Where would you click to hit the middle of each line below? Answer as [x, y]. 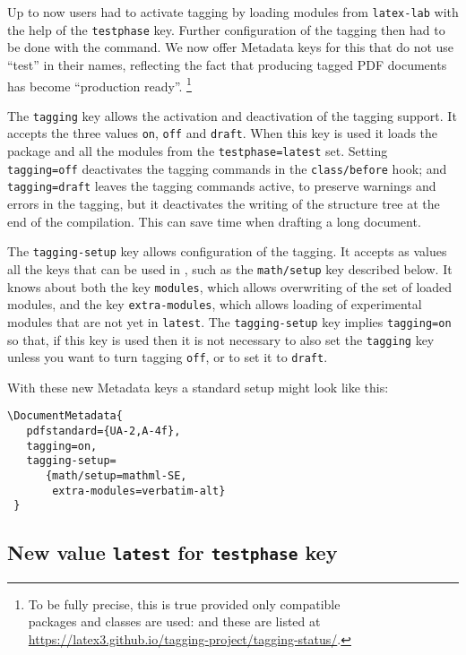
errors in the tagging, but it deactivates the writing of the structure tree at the [224, 204]
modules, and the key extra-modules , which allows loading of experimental [215, 304]
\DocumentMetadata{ [65, 416]
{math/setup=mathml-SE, [116, 476]
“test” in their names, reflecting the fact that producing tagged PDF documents [227, 64]
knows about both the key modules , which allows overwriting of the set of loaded [230, 286]
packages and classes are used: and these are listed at [174, 621]
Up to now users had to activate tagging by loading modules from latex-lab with [233, 12]
